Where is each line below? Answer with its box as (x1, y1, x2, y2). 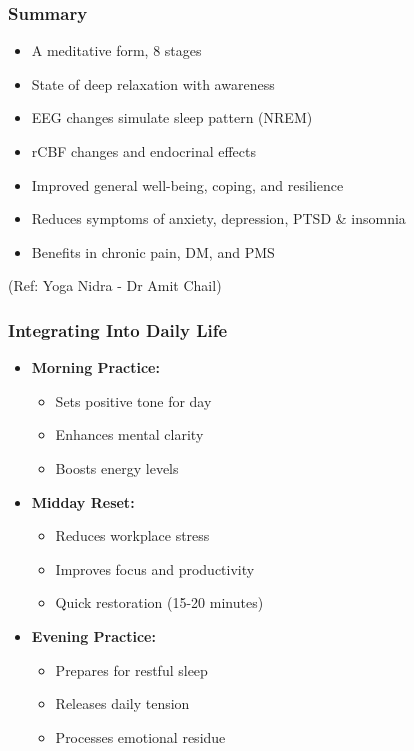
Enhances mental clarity (55, 424, 204, 445)
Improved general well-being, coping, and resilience (31, 174, 344, 195)
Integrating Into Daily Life (8, 317, 228, 342)
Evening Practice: (31, 625, 156, 646)
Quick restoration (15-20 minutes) (55, 592, 264, 613)
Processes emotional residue (55, 726, 226, 747)
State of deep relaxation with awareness (31, 73, 275, 94)
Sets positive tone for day (55, 390, 212, 411)
